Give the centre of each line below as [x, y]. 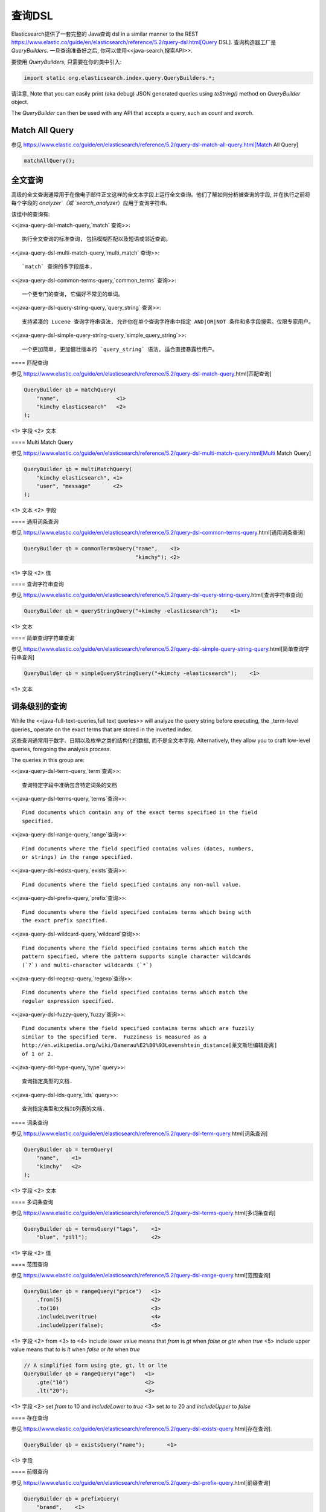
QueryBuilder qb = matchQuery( [70, 390]
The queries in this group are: [48, 760]
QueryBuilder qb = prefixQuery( [72, 1499]
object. [20, 102]
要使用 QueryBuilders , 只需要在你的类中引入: [66, 62]
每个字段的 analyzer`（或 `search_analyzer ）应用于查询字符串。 [91, 203]
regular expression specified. [68, 1001]
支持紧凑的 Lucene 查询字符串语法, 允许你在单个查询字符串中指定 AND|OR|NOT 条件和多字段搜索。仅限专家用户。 [168, 321]
